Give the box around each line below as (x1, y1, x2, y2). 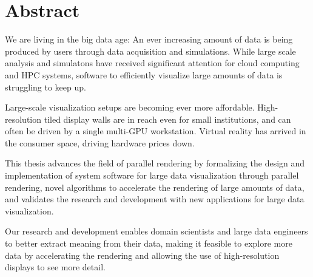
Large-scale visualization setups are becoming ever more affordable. (5, 101, 255, 114)
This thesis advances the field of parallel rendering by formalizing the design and (5, 157, 305, 169)
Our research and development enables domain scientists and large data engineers (5, 225, 308, 238)
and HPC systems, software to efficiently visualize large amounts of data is (5, 68, 283, 81)
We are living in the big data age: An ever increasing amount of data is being (5, 33, 293, 46)
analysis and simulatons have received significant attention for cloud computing (5, 56, 300, 69)
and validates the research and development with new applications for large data (5, 193, 305, 205)
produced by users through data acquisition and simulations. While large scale (5, 44, 296, 57)
